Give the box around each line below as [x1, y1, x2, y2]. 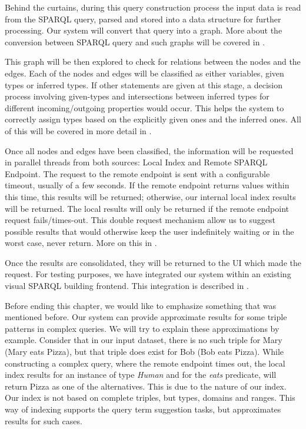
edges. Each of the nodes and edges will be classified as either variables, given [5, 66, 284, 79]
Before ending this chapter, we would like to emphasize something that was [5, 299, 276, 311]
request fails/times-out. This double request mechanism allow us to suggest [5, 214, 275, 226]
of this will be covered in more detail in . [5, 124, 152, 137]
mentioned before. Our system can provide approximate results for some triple [5, 311, 287, 323]
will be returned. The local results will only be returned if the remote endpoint [5, 202, 290, 214]
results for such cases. [5, 414, 82, 427]
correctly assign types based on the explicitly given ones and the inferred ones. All [5, 113, 301, 125]
